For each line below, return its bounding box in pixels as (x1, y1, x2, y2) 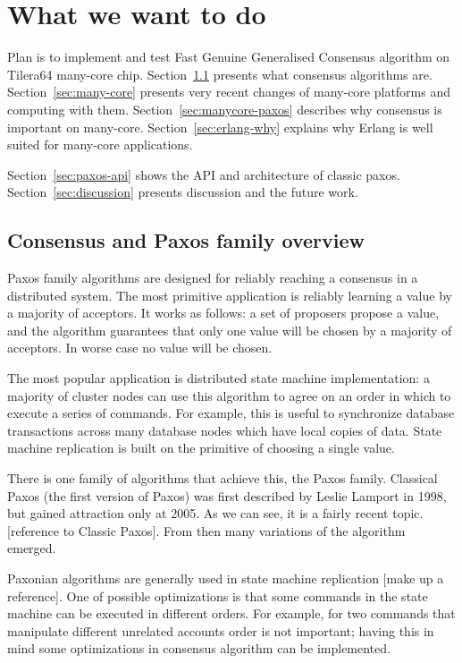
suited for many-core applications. (7, 135, 193, 154)
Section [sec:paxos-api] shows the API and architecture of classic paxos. (7, 165, 400, 183)
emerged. (7, 539, 56, 557)
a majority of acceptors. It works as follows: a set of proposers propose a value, (7, 303, 440, 322)
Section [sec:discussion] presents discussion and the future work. (7, 183, 358, 201)
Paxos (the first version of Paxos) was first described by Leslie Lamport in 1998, (7, 486, 447, 505)
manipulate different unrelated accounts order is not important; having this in (7, 621, 434, 640)
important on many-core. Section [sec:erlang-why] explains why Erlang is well (7, 117, 433, 136)
